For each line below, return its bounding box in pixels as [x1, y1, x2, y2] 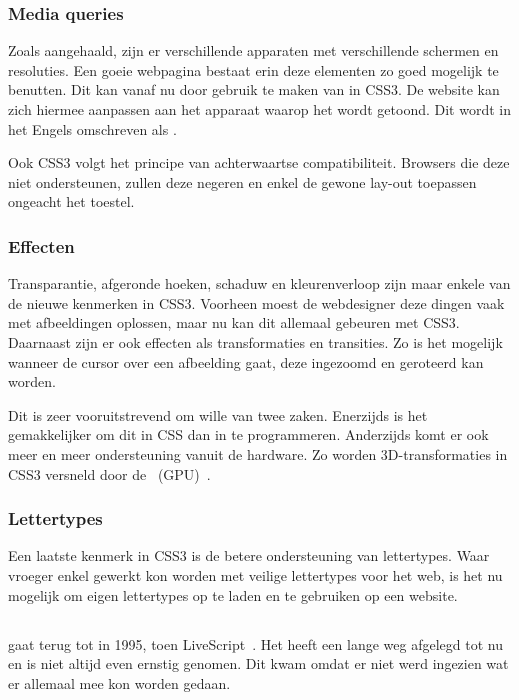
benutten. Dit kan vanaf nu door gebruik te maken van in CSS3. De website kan [8, 79, 500, 100]
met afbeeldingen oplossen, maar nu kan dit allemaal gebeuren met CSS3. [8, 312, 460, 333]
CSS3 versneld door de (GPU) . [8, 463, 211, 484]
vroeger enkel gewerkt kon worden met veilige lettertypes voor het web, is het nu [8, 564, 503, 585]
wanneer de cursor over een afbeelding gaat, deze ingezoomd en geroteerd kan [8, 351, 484, 372]
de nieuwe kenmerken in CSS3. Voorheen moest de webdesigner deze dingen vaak [8, 292, 505, 313]
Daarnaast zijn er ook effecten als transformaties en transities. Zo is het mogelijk [8, 331, 503, 352]
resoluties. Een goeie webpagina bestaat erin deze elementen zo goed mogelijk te [8, 59, 499, 80]
